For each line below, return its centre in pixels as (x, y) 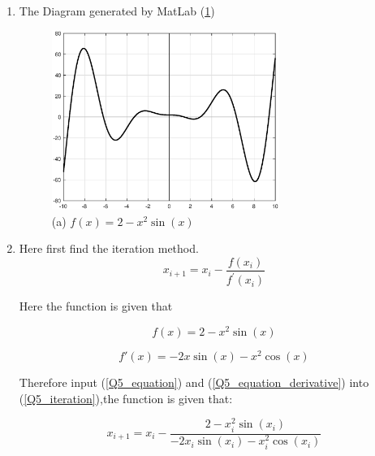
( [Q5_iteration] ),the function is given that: (126, 398)
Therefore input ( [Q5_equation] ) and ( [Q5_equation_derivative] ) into (194, 382)
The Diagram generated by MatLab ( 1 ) (117, 10)
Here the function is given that (96, 306)
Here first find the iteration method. (109, 248)
